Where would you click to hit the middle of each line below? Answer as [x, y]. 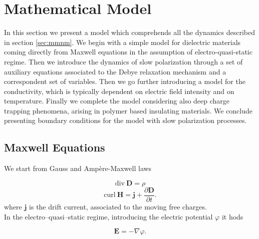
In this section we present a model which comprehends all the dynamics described [130, 32]
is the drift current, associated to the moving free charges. [118, 206]
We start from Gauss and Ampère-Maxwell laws [78, 168]
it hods [232, 216]
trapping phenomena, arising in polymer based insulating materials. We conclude [128, 110]
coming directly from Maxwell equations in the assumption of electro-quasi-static [128, 52]
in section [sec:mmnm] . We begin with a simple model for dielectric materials [122, 42]
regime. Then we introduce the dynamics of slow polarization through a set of [123, 61]
